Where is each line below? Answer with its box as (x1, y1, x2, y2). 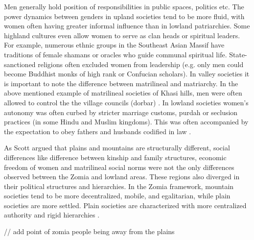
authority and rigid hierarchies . (4, 210, 100, 220)
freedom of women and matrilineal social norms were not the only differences (4, 162, 234, 172)
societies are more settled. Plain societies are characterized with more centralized (4, 200, 247, 210)
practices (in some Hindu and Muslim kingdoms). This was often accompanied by (4, 117, 249, 127)
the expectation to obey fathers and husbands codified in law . (4, 126, 191, 136)
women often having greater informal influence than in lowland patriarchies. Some (4, 21, 250, 31)
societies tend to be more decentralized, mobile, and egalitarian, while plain (4, 191, 231, 201)
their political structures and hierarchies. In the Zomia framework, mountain (4, 181, 234, 191)
